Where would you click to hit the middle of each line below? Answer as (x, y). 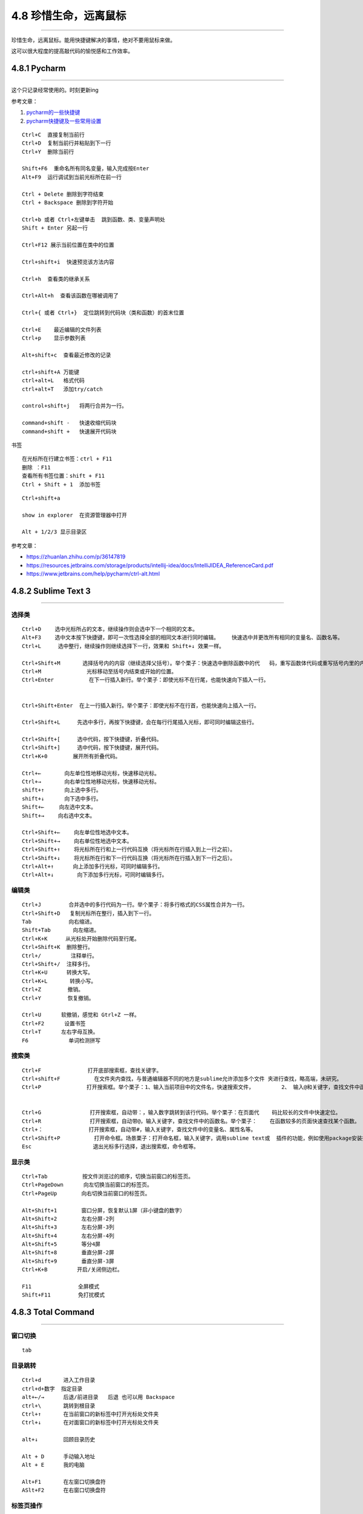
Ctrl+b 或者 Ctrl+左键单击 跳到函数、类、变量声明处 (94, 219)
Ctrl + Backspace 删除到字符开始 (68, 203)
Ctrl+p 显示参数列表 (54, 338)
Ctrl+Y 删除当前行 (48, 152)
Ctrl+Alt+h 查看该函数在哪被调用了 (70, 296)
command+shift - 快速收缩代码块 (69, 423)
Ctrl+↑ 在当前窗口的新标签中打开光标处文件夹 (90, 1414)
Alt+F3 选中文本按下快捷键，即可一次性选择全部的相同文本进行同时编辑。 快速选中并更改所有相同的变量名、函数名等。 (182, 638)
